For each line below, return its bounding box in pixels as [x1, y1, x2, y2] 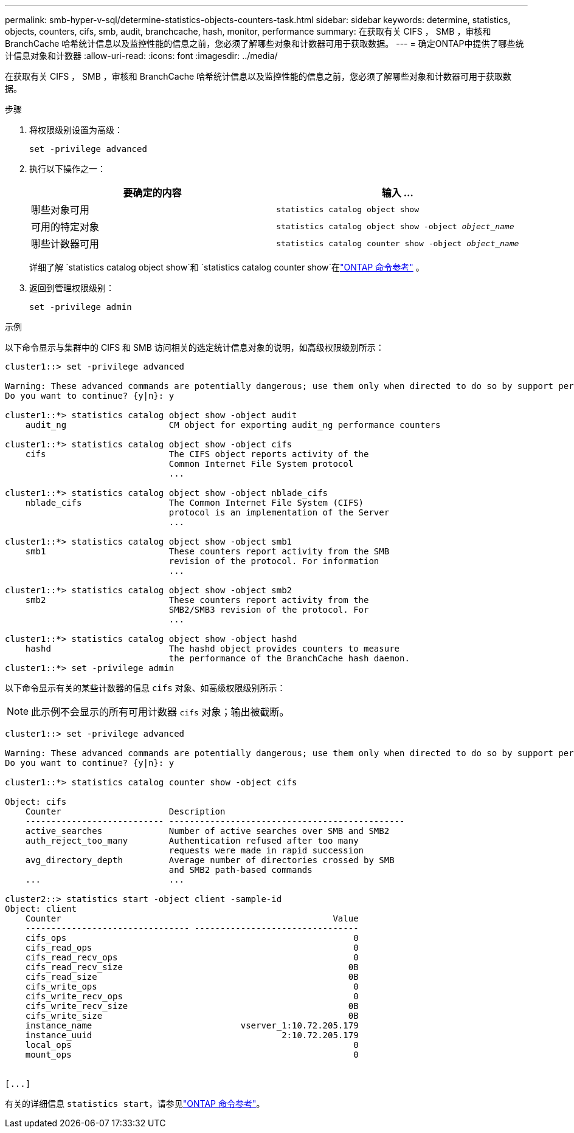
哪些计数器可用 [31, 238, 100, 250]
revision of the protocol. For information [168, 556, 379, 566]
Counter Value [25, 914, 359, 923]
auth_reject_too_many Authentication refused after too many [25, 836, 359, 845]
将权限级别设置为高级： [29, 125, 123, 135]
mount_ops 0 [25, 1050, 359, 1059]
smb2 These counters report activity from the [25, 595, 369, 605]
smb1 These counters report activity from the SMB [25, 546, 390, 556]
